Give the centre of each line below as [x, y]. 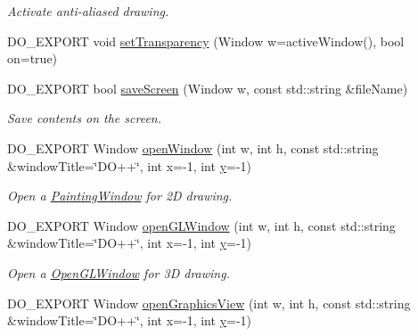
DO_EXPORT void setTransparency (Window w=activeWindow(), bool [206, 41]
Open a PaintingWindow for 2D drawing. [120, 196]
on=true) [33, 58]
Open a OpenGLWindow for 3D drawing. [119, 272]
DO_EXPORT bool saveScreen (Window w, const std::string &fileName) [208, 88]
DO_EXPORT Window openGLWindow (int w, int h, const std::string [201, 225]
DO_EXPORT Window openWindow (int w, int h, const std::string [193, 148]
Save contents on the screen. [84, 118]
